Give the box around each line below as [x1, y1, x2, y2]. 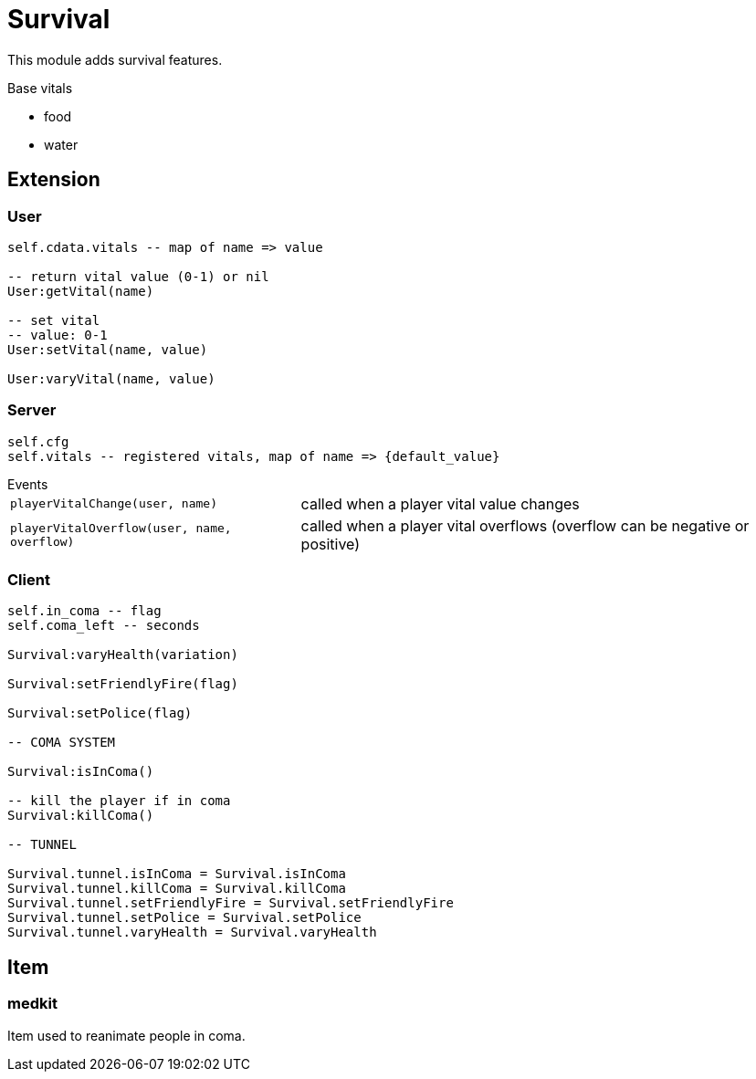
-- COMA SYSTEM [7, 735, 116, 750]
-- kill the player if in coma [7, 793, 231, 809]
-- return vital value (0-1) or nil [7, 268, 269, 284]
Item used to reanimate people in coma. [7, 1027, 246, 1043]
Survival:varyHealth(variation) [7, 647, 238, 663]
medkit [7, 994, 58, 1013]
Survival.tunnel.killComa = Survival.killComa [7, 881, 346, 896]
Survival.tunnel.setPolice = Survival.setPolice [7, 910, 362, 926]
